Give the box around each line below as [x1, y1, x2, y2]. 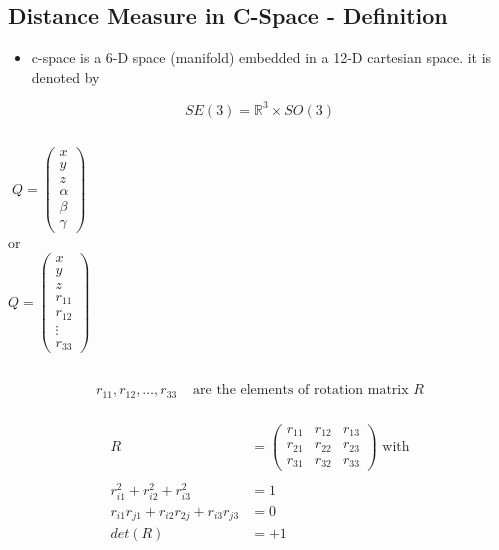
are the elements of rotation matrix [193, 383, 409, 398]
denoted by [31, 66, 100, 87]
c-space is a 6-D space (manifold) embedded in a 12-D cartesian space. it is [31, 47, 492, 68]
